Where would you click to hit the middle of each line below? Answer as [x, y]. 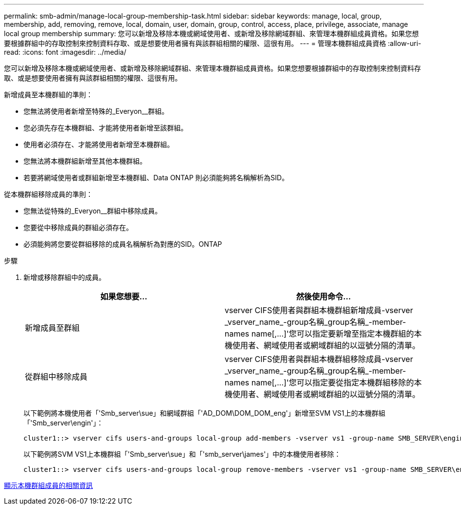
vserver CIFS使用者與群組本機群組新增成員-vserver [319, 310]
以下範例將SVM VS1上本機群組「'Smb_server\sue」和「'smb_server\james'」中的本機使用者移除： [182, 454]
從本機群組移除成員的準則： [48, 194]
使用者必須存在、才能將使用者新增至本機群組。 [99, 144]
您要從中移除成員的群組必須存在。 [78, 227]
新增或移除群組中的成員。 [64, 277]
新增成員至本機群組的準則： [48, 95]
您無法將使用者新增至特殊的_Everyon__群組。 [96, 111]
